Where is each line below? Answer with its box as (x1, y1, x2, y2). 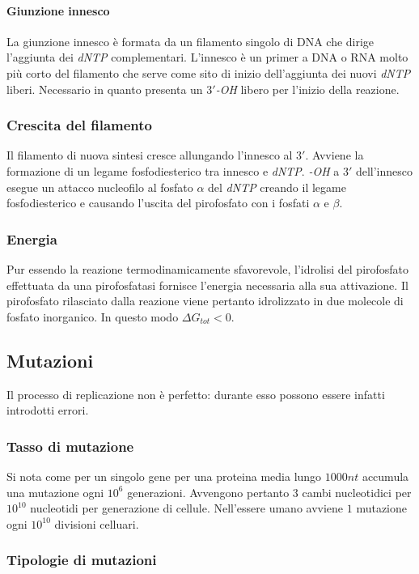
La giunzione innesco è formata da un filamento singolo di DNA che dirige (6, 32, 375, 49)
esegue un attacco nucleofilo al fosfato (6, 178, 193, 195)
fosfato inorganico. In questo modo (6, 308, 179, 325)
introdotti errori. (6, 402, 89, 419)
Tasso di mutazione (6, 436, 134, 456)
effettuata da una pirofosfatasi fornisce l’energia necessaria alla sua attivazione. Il (6, 276, 408, 293)
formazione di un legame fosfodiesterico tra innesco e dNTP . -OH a (6, 162, 340, 179)
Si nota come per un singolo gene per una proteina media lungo (6, 467, 322, 484)
